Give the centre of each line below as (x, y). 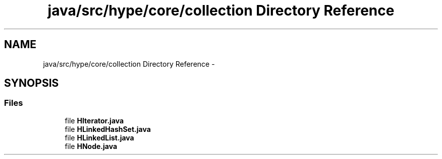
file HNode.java (91, 146)
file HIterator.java (94, 120)
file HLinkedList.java (99, 137)
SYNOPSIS (32, 83)
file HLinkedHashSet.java (108, 129)
